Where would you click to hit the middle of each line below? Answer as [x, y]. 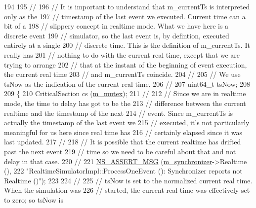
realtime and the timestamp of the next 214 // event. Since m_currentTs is [119, 113]
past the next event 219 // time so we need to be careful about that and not [120, 151]
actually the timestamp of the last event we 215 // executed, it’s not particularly [127, 122]
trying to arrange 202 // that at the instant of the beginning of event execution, [126, 64]
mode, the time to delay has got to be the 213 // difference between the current [125, 103]
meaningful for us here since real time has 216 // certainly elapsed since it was [123, 132]
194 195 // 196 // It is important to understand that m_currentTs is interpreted [127, 6]
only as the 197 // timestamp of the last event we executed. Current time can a [125, 16]
